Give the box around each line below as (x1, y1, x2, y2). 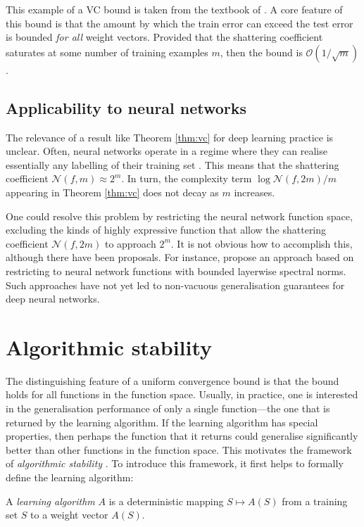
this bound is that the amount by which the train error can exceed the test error (6, 15, 353, 30)
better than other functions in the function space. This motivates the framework (6, 442, 352, 457)
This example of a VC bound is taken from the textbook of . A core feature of (6, 2, 343, 16)
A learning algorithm (6, 493, 95, 508)
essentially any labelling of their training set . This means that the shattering (6, 157, 339, 172)
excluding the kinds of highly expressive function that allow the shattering (6, 222, 327, 237)
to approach (104, 236, 156, 250)
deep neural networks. (6, 291, 100, 306)
